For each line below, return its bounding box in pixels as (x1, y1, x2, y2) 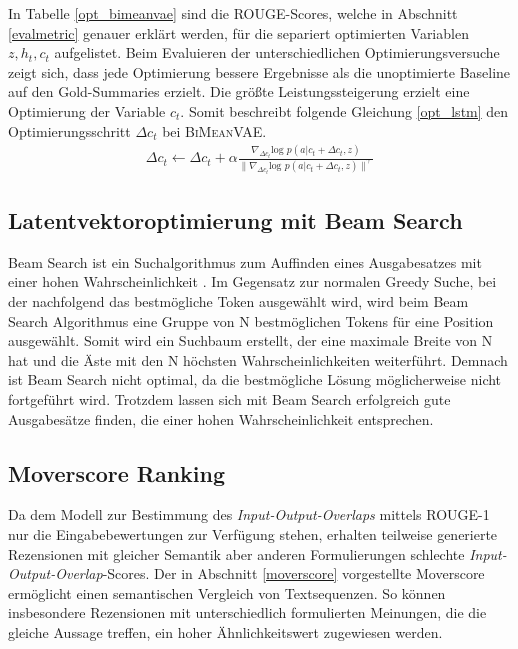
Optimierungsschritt (8, 120, 131, 141)
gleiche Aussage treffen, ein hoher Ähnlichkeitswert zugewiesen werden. (8, 621, 443, 642)
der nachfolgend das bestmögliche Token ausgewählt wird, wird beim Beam (8, 291, 469, 312)
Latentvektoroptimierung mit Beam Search (8, 205, 463, 236)
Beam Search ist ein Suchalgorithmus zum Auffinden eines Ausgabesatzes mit (8, 251, 482, 272)
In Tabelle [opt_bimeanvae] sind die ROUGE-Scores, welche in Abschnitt (8, 3, 458, 23)
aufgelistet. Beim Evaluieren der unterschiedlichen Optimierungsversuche (54, 42, 500, 63)
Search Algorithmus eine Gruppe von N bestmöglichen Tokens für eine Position (8, 310, 494, 331)
